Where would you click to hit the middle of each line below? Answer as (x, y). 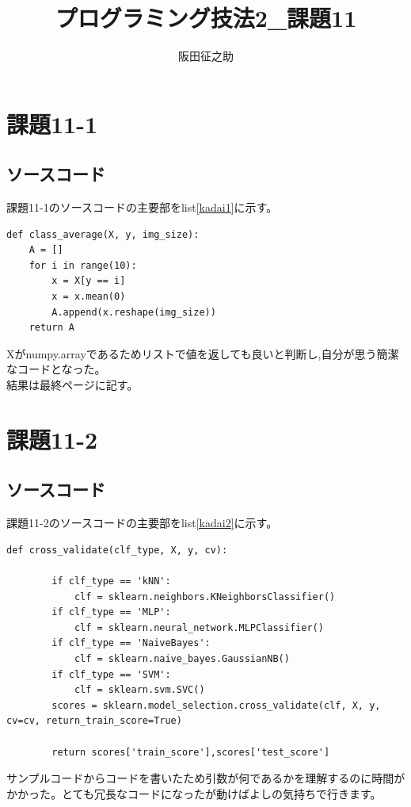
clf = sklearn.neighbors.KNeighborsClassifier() (205, 597)
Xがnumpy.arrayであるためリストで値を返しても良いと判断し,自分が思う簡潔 (203, 353)
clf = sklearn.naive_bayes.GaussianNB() (182, 658)
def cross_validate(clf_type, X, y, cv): (117, 550)
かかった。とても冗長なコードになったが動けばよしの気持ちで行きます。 (194, 793)
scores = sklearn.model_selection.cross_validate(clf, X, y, (216, 705)
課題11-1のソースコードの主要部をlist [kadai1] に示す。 (142, 207)
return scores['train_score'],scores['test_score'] (191, 752)
